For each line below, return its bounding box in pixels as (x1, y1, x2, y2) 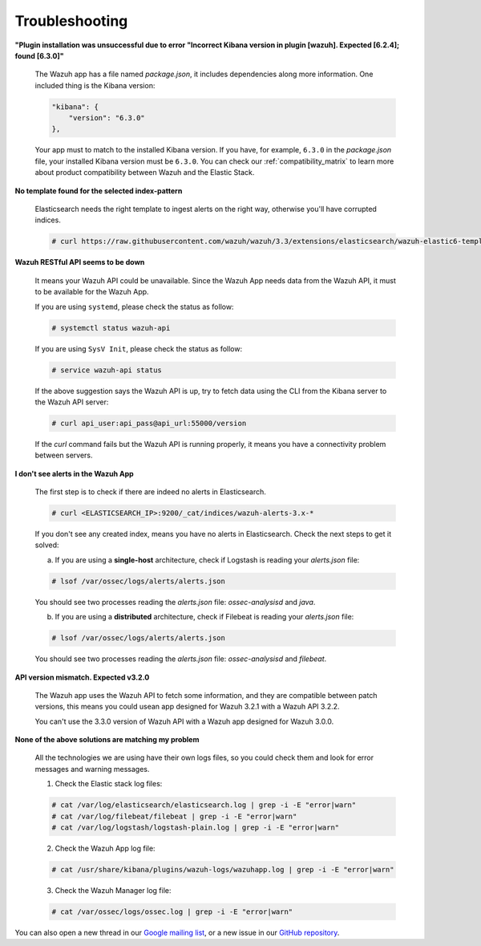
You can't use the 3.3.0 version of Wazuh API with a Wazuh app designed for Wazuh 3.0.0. (34, 717, 334, 726)
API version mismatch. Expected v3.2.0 (14, 672, 150, 682)
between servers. (34, 450, 93, 461)
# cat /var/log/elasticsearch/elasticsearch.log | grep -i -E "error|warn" (51, 801, 357, 810)
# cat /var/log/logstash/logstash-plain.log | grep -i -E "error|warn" (51, 823, 340, 832)
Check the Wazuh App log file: (55, 843, 156, 853)
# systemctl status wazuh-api (51, 323, 171, 332)
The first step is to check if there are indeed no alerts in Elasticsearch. (34, 487, 266, 497)
